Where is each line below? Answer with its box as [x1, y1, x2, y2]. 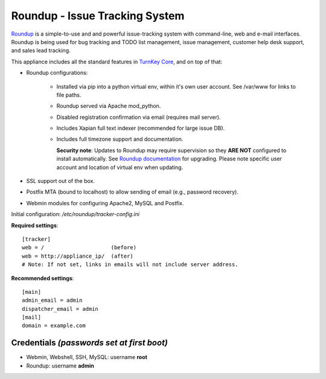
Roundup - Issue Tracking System [11, 9, 185, 22]
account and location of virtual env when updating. [56, 164, 184, 171]
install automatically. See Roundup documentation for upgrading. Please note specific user [56, 155, 282, 162]
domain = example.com [22, 322, 86, 329]
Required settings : [11, 221, 59, 229]
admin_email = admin [22, 297, 83, 304]
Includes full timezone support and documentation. [56, 136, 184, 143]
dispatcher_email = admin [22, 305, 99, 312]
